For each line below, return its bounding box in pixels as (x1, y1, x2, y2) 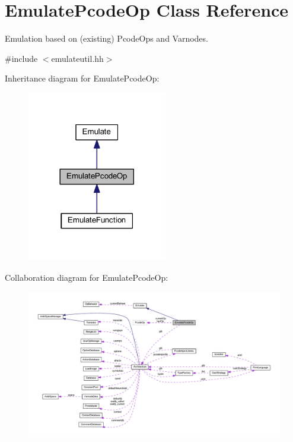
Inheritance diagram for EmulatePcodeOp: (5, 72, 160, 84)
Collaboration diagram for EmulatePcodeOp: (5, 271, 168, 283)
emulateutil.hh (51, 52, 104, 64)
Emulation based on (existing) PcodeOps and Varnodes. (5, 32, 208, 45)
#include (5, 52, 38, 64)
